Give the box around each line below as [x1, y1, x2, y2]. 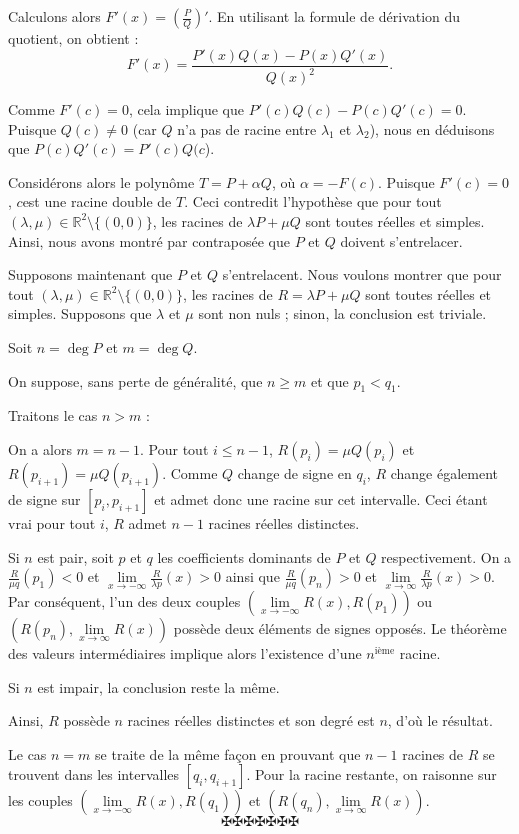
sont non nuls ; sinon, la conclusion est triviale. [198, 303, 487, 324]
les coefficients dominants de [157, 546, 331, 567]
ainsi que [225, 566, 280, 587]
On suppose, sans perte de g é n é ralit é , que [8, 370, 263, 391]
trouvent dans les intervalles [8, 764, 180, 785]
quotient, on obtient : [8, 28, 139, 48]
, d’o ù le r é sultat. [387, 710, 493, 731]
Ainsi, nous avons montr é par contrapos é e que [8, 230, 291, 251]
